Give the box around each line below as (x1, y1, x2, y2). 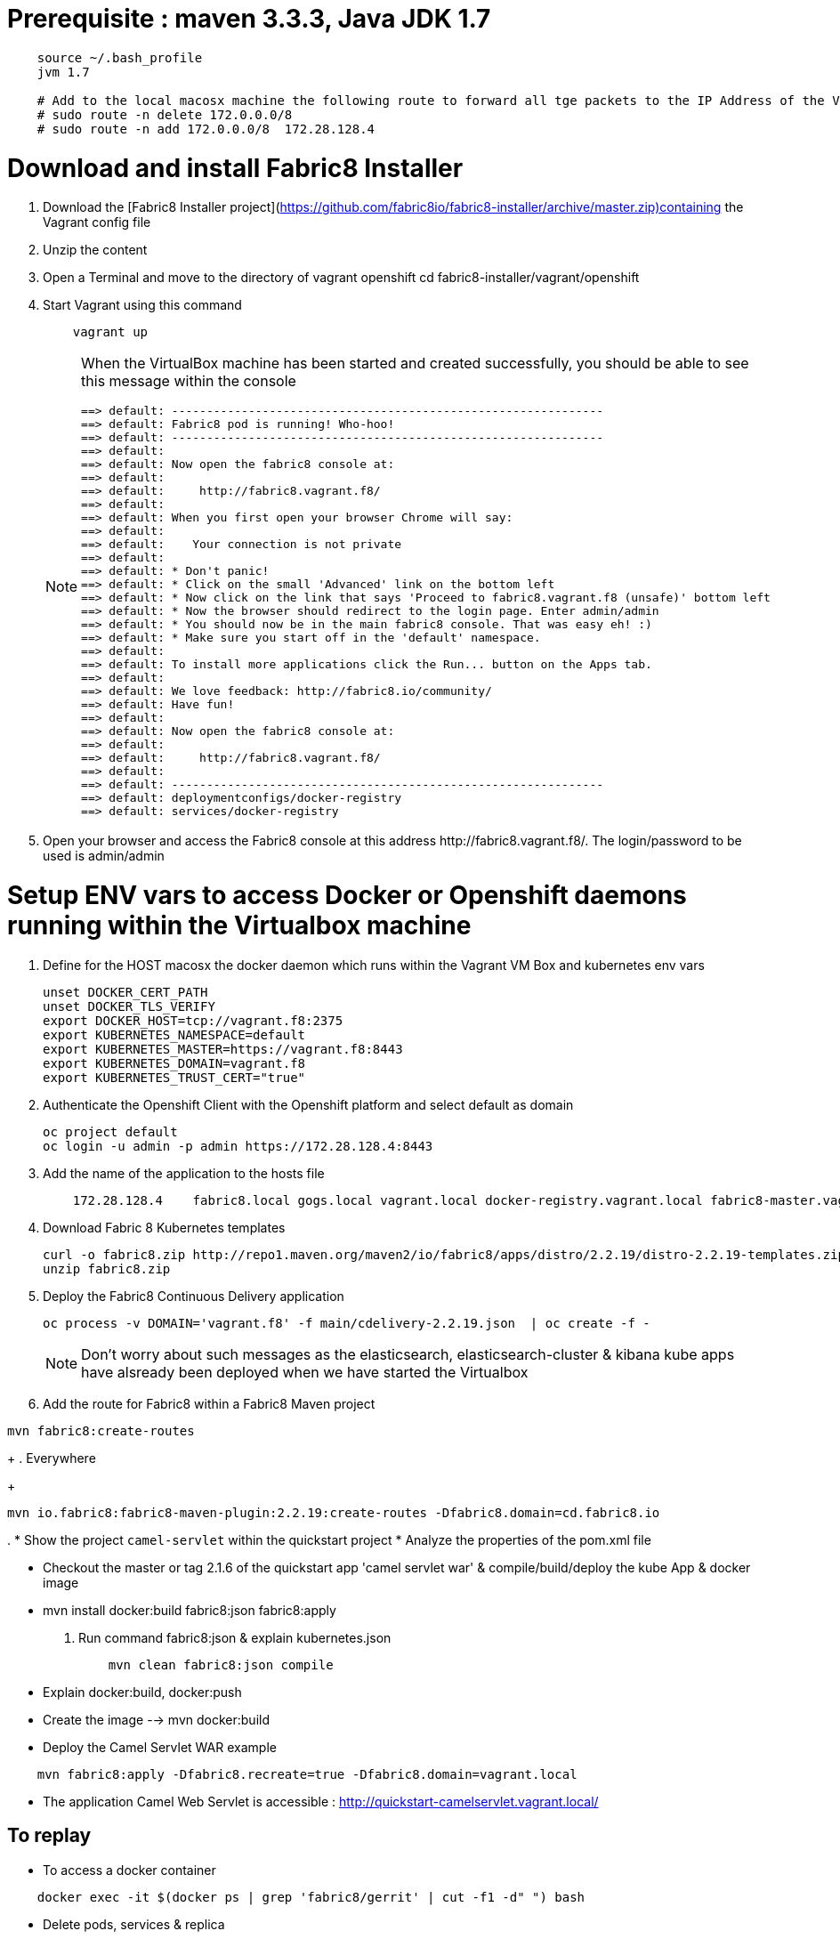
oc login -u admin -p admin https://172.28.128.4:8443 (43, 1138, 433, 1153)
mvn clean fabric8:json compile (108, 1657, 334, 1672)
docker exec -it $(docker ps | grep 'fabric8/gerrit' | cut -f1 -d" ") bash (36, 1889, 586, 1904)
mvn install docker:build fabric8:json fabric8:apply (43, 1602, 336, 1618)
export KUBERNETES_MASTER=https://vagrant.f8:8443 (43, 1041, 403, 1056)
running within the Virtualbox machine (7, 910, 472, 941)
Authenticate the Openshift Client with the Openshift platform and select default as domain (43, 1096, 574, 1112)
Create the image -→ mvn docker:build (43, 1711, 271, 1727)
